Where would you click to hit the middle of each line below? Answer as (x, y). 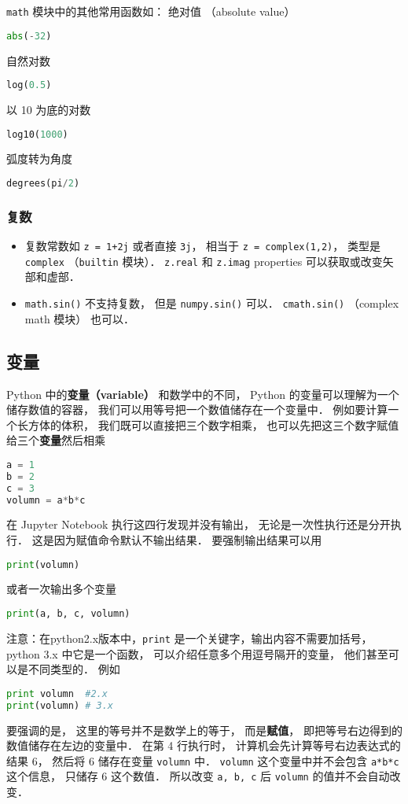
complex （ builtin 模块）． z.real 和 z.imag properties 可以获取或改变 (204, 261)
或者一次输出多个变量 (61, 589)
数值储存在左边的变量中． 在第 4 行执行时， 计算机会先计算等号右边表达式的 (204, 745)
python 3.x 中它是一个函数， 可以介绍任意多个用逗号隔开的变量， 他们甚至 (197, 653)
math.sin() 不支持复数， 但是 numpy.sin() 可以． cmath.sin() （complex (212, 303)
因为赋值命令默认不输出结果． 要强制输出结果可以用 (188, 539)
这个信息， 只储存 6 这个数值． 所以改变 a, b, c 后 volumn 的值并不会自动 (198, 776)
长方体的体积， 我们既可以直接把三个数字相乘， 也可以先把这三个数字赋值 (208, 424)
